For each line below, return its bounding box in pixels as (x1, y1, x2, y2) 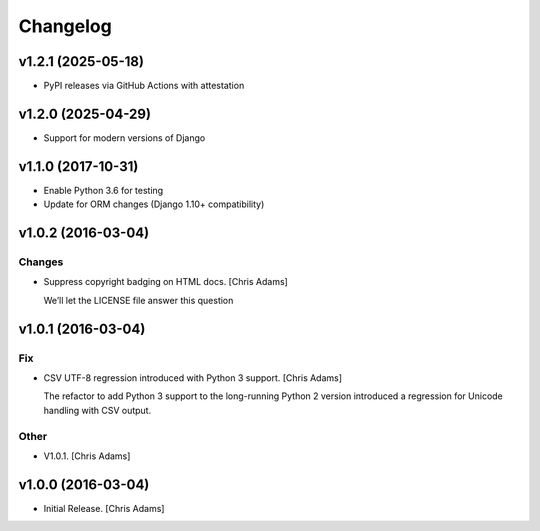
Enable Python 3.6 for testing (43, 184, 164, 196)
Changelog (18, 15, 112, 37)
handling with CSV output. (43, 404, 152, 416)
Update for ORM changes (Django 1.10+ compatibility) (43, 198, 265, 210)
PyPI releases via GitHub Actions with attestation (43, 80, 245, 92)
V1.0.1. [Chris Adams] (43, 450, 131, 462)
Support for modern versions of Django (43, 131, 206, 144)
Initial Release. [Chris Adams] (43, 502, 165, 514)
